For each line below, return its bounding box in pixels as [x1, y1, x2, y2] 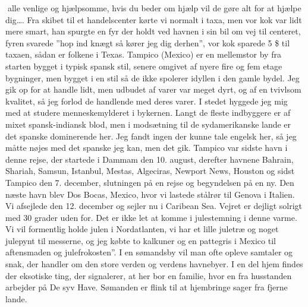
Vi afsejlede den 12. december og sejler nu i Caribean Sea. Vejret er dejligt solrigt [5, 200, 302, 212]
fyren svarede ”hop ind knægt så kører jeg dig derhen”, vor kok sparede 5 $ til [5, 36, 290, 49]
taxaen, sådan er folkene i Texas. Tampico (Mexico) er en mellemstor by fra [5, 48, 281, 61]
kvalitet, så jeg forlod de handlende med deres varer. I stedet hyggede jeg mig [5, 94, 288, 107]
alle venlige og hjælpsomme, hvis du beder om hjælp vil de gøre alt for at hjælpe [7, 2, 301, 14]
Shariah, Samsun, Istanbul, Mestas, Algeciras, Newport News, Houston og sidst [5, 164, 295, 177]
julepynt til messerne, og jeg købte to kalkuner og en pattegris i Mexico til [5, 234, 276, 246]
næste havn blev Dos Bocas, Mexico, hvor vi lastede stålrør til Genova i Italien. [5, 188, 295, 200]
